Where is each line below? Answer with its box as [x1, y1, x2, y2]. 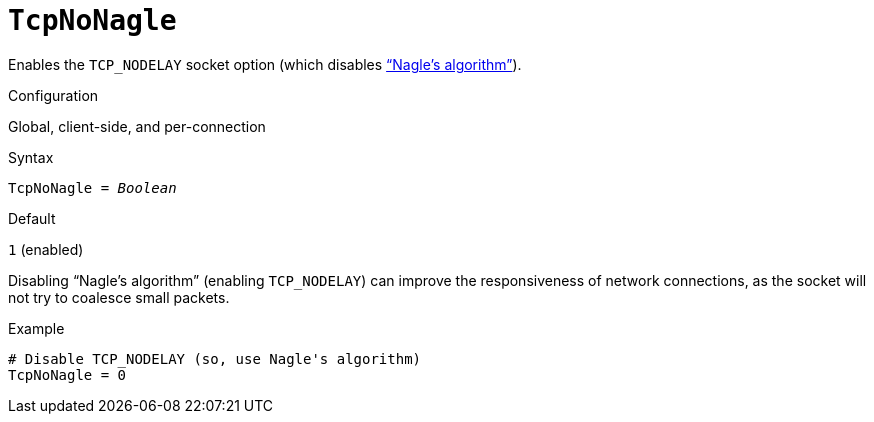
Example [8, 319, 65, 337]
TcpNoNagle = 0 [8, 366, 127, 383]
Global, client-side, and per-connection [8, 117, 266, 135]
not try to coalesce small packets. [8, 288, 230, 306]
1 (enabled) [8, 240, 84, 258]
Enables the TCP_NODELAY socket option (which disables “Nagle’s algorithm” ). [8, 55, 522, 73]
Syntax [8, 148, 54, 166]
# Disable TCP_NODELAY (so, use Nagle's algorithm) [8, 350, 422, 367]
